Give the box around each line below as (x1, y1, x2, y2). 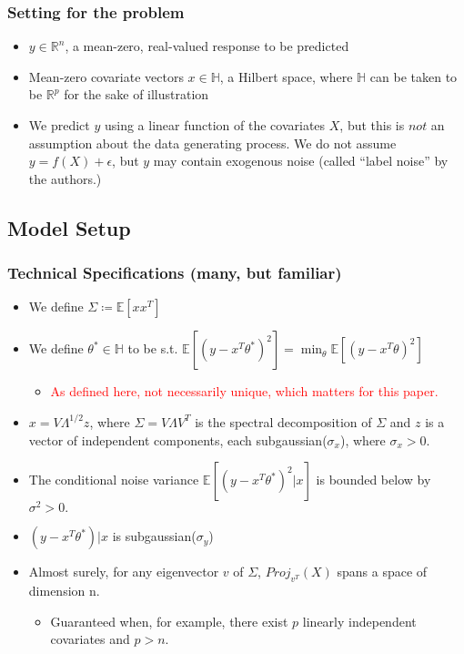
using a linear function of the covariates (104, 116, 326, 134)
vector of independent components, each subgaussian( (28, 430, 328, 449)
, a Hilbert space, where (219, 66, 353, 86)
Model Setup (7, 213, 131, 241)
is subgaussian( (112, 526, 197, 546)
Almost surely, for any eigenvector (28, 562, 219, 581)
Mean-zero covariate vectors (28, 66, 184, 86)
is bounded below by (316, 470, 431, 489)
